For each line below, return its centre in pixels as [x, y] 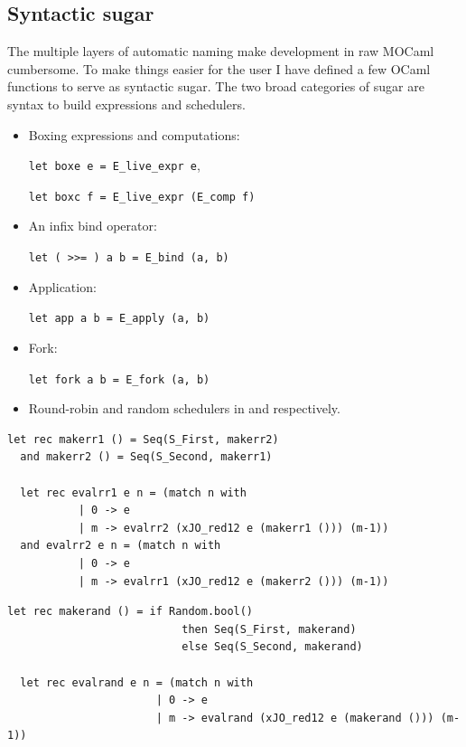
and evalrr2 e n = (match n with [121, 546]
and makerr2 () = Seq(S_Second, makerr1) [146, 457]
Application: [62, 286]
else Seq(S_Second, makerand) [272, 647]
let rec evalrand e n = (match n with [137, 682]
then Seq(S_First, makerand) [269, 629]
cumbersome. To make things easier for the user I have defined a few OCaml [219, 68]
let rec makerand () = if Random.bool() [130, 612]
